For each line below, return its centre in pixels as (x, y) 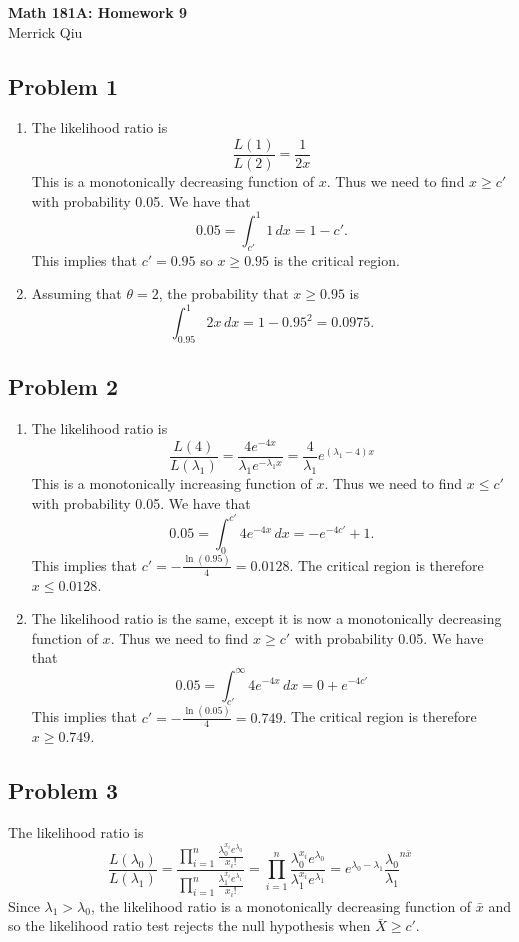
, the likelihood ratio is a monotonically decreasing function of (281, 905)
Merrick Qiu (45, 31)
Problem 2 (63, 386)
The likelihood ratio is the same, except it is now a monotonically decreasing (266, 618)
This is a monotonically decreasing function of (173, 181)
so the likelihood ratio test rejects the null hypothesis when (189, 925)
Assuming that (76, 293)
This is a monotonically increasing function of (171, 483)
